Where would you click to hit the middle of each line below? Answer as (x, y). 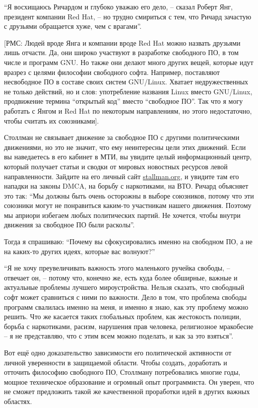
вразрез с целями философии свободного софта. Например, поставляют (112, 72)
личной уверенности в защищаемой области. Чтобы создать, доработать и (116, 362)
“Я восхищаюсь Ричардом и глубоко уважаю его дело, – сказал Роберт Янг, (118, 6)
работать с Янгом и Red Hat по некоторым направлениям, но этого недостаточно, (128, 110)
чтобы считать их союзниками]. (52, 120)
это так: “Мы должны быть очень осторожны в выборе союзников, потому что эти (129, 195)
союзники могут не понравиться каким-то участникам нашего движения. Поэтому (128, 205)
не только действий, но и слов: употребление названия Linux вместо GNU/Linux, (128, 91)
